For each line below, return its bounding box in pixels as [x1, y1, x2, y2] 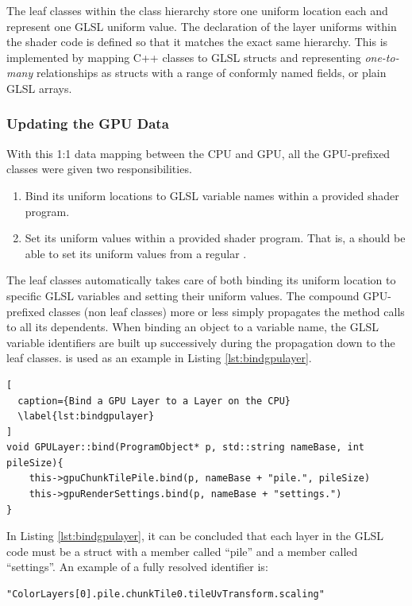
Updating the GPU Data [6, 114, 169, 133]
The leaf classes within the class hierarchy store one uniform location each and [6, 2, 388, 18]
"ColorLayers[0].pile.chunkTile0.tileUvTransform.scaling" [6, 589, 325, 600]
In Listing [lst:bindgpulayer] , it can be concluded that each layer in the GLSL [6, 527, 384, 544]
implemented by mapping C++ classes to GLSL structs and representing [6, 48, 361, 65]
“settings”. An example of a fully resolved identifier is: [6, 558, 268, 575]
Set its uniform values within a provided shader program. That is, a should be [25, 230, 406, 246]
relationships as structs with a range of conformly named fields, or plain [36, 64, 387, 81]
